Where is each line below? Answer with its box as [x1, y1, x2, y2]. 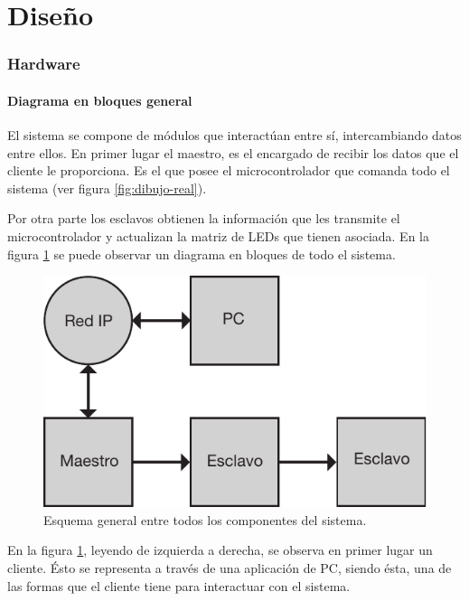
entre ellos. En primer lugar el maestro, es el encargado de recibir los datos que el [7, 143, 459, 162]
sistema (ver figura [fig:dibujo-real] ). [7, 178, 207, 197]
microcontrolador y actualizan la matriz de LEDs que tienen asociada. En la [7, 226, 429, 245]
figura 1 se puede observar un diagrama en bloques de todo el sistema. [7, 244, 396, 263]
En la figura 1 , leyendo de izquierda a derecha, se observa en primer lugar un [7, 540, 433, 559]
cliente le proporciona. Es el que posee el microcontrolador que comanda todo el [7, 161, 450, 180]
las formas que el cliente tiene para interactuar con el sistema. [7, 576, 351, 595]
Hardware [7, 52, 80, 75]
